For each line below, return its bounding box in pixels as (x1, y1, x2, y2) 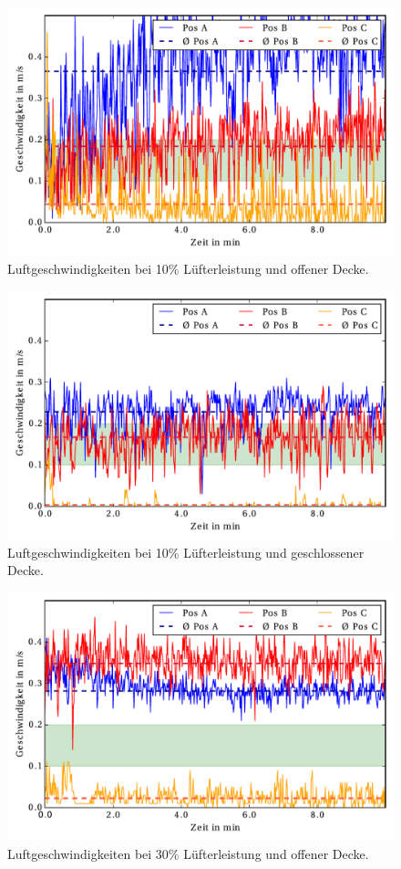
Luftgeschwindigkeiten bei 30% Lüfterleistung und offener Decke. (7, 843, 369, 863)
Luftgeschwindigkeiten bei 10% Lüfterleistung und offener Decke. (7, 259, 369, 278)
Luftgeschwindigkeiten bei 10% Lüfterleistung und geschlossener (7, 542, 365, 561)
